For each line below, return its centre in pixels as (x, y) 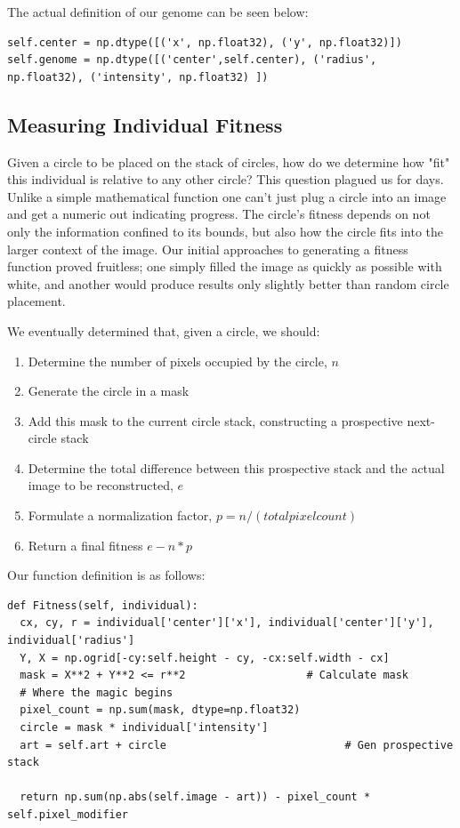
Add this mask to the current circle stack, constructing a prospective (215, 420)
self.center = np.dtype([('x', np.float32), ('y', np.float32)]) (205, 42)
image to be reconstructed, (101, 485)
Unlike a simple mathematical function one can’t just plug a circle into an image (227, 196)
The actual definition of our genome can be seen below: (158, 12)
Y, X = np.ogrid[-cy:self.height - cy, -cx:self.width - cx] (205, 658)
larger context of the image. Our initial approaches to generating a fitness (208, 249)
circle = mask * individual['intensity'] (144, 728)
